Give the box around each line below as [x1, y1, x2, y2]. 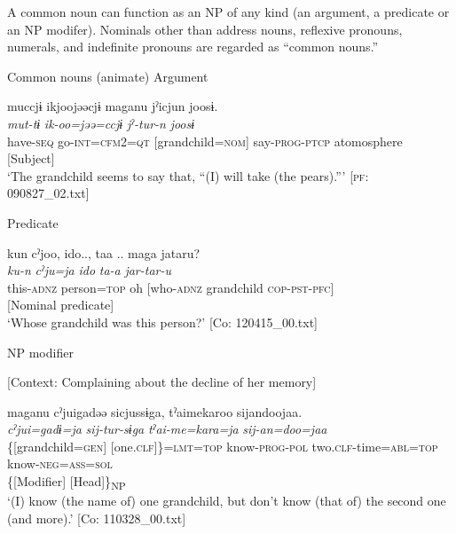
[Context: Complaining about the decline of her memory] [7, 373, 317, 391]
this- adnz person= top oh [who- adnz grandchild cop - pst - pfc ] [7, 278, 334, 296]
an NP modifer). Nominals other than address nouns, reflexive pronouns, [7, 20, 403, 38]
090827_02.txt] [7, 184, 90, 202]
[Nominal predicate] [7, 295, 114, 314]
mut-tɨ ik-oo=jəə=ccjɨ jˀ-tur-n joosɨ [7, 114, 195, 132]
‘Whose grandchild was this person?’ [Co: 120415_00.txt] [7, 312, 318, 331]
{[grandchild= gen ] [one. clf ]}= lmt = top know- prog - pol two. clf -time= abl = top [7, 436, 438, 455]
